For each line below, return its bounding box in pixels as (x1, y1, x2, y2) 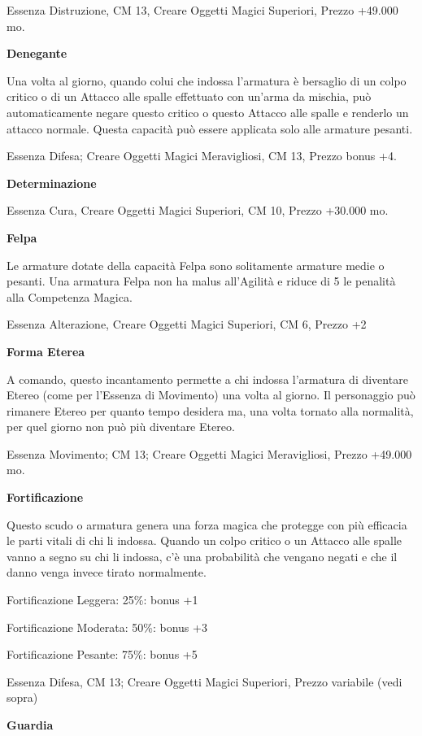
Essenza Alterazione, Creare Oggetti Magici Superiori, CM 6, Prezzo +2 (7, 316, 367, 333)
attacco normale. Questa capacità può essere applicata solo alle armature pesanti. (7, 120, 413, 137)
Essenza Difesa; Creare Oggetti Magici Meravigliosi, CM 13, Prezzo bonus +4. (7, 147, 397, 164)
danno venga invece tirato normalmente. (7, 564, 207, 581)
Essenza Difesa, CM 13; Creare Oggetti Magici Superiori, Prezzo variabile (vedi (7, 673, 402, 690)
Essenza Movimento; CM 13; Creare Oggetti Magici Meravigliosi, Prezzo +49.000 (7, 445, 412, 462)
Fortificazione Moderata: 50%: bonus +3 (7, 618, 207, 635)
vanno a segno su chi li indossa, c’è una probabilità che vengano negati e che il (7, 547, 398, 564)
